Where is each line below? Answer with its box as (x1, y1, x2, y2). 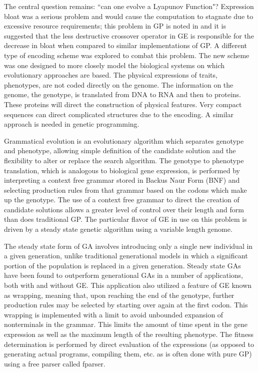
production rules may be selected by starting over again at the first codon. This (4, 299, 248, 310)
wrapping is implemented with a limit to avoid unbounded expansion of (4, 309, 223, 319)
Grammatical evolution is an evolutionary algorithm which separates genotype (4, 135, 244, 146)
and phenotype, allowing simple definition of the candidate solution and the (4, 145, 236, 156)
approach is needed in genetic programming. (4, 119, 139, 129)
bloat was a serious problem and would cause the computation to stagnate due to (4, 11, 253, 21)
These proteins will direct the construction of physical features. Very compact (4, 99, 242, 109)
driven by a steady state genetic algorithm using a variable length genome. (4, 224, 232, 234)
